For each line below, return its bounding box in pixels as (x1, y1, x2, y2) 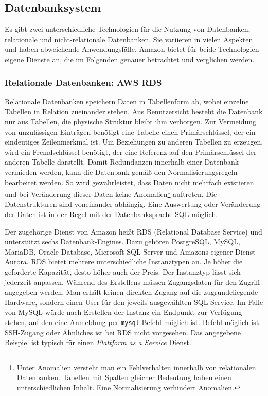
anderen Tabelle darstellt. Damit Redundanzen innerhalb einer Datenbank (5, 156, 239, 167)
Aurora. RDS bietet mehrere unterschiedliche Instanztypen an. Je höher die (5, 256, 243, 267)
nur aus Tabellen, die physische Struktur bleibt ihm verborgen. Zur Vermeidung (5, 116, 257, 127)
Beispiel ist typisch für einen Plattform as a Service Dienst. (5, 337, 191, 348)
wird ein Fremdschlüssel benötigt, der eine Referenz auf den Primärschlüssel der (5, 146, 257, 157)
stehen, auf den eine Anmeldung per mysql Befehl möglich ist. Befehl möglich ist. (5, 316, 261, 327)
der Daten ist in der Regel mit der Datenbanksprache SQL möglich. (5, 208, 218, 219)
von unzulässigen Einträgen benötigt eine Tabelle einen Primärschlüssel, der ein (5, 126, 256, 137)
